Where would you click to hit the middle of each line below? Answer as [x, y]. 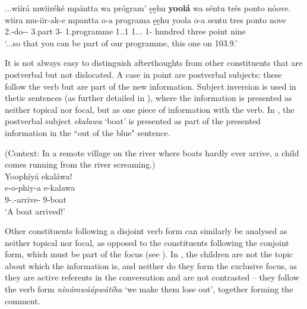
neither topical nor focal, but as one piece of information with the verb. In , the [150, 109]
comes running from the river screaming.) [80, 164]
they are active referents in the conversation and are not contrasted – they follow [152, 277]
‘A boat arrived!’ [35, 211]
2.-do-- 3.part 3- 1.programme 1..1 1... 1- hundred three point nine [125, 31]
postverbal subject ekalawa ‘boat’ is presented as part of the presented [133, 121]
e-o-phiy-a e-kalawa [40, 187]
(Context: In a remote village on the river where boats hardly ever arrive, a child [152, 152]
